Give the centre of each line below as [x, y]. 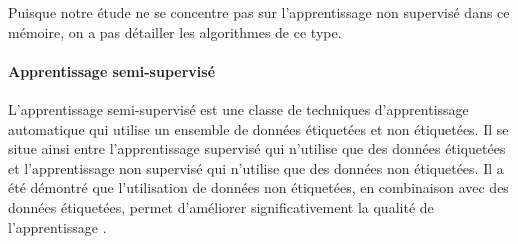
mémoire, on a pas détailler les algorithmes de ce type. [175, 31]
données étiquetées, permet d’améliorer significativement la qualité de [221, 206]
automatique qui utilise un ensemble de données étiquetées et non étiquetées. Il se [258, 128]
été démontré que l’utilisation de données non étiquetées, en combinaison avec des [258, 187]
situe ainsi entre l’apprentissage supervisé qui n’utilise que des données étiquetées [257, 148]
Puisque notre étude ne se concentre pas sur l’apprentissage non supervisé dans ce [259, 12]
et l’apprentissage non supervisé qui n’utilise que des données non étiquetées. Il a [256, 167]
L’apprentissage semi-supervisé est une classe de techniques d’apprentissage [238, 108]
